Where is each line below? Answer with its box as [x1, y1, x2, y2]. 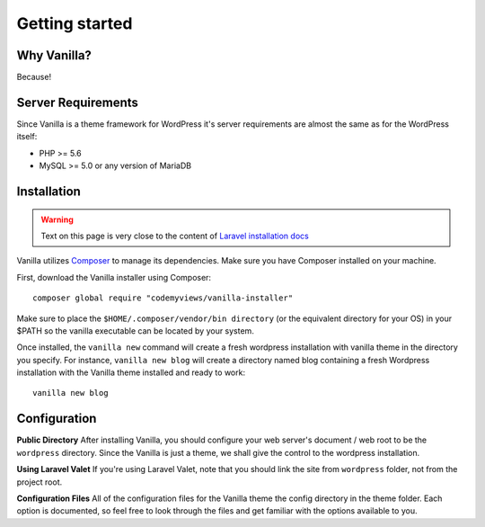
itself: [16, 131, 38, 142]
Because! [16, 72, 52, 83]
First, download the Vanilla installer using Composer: [16, 272, 211, 282]
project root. [16, 477, 63, 487]
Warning [40, 214, 74, 225]
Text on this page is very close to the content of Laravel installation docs [40, 230, 309, 241]
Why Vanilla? [16, 48, 92, 63]
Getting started [16, 13, 133, 33]
